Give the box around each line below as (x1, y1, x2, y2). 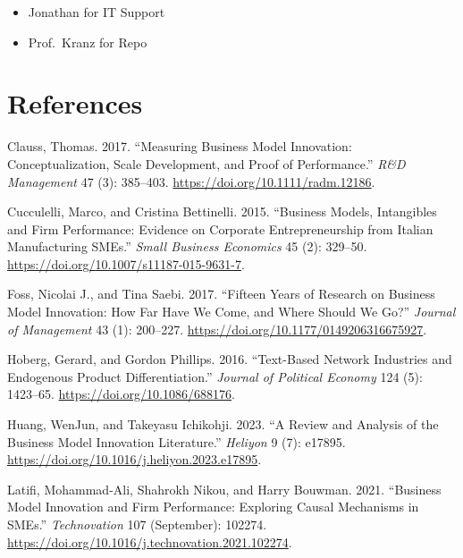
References (7, 85, 143, 122)
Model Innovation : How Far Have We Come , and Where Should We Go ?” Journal (7, 302, 456, 321)
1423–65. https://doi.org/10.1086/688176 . (7, 385, 235, 403)
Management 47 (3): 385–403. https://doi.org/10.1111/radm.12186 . (7, 172, 375, 190)
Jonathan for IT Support (28, 3, 165, 21)
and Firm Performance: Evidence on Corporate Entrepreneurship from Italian (7, 219, 434, 238)
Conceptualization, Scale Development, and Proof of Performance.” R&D (7, 154, 406, 173)
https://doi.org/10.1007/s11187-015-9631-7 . (7, 254, 245, 273)
